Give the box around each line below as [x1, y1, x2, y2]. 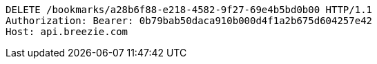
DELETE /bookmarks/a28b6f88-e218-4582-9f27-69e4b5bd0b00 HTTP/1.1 [6, 4, 373, 15]
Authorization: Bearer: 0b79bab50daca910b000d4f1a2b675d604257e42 [6, 15, 373, 26]
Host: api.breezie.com [6, 26, 128, 37]
